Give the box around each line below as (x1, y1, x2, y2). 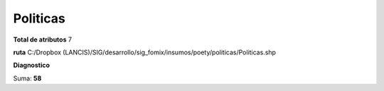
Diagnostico (13, 61, 50, 70)
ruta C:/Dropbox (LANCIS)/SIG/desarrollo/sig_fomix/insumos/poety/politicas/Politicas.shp (13, 48, 277, 56)
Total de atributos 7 (13, 35, 73, 44)
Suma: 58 (13, 74, 42, 83)
